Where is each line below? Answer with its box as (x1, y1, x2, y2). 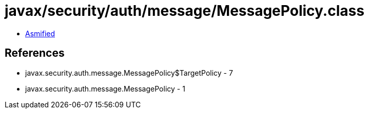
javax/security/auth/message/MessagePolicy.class (5, 2, 364, 19)
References (5, 47, 65, 60)
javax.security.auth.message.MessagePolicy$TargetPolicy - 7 (25, 68, 233, 77)
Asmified (25, 29, 55, 38)
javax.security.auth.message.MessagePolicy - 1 (25, 84, 185, 93)
